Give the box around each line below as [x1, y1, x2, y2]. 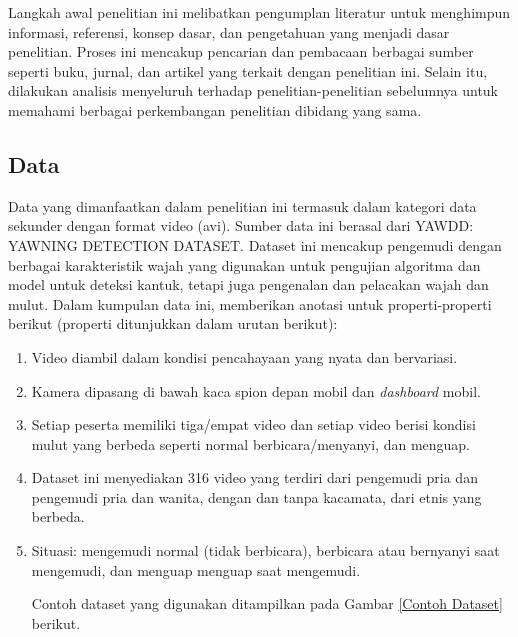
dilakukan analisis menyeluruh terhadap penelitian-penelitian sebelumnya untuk [8, 80, 499, 101]
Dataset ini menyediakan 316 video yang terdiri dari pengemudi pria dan [31, 467, 478, 488]
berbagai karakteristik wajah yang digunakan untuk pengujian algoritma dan [8, 254, 481, 275]
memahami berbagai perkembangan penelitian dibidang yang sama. [8, 99, 422, 120]
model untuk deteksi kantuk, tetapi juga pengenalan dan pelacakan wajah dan [8, 274, 489, 295]
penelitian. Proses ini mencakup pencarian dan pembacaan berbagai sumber [8, 41, 474, 62]
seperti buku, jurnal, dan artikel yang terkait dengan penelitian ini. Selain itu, [8, 60, 488, 81]
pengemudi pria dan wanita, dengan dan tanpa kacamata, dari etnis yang [31, 486, 482, 507]
